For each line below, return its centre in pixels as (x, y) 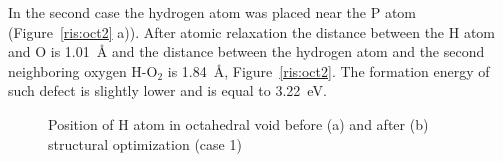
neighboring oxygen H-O (83, 70)
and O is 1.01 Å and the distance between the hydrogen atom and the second (246, 51)
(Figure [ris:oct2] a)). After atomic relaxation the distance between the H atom (252, 31)
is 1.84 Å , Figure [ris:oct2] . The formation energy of (328, 70)
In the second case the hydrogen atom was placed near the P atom (212, 12)
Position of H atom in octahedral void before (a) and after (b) (238, 123)
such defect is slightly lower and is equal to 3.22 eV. (167, 90)
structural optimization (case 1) (145, 143)
